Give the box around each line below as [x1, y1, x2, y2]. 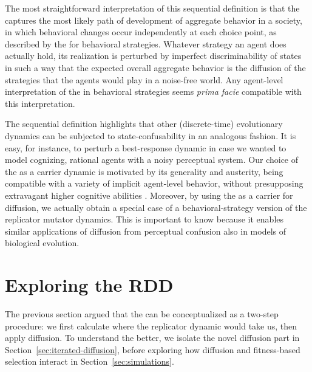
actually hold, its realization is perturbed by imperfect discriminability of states [5, 49, 302, 62]
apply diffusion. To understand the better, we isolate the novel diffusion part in [5, 331, 300, 344]
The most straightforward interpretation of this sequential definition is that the [5, 2, 300, 14]
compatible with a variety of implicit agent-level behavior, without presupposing [5, 177, 304, 190]
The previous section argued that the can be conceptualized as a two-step [5, 308, 279, 320]
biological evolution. [5, 236, 80, 249]
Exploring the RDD [5, 272, 174, 297]
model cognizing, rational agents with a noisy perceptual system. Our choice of [5, 153, 299, 166]
